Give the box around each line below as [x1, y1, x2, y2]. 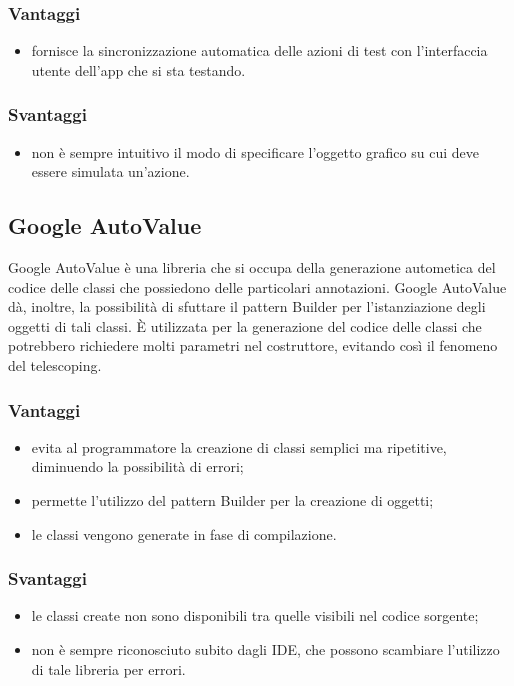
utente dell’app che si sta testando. [31, 59, 246, 80]
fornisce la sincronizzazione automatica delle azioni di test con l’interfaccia [31, 40, 488, 61]
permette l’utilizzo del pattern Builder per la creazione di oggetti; [31, 489, 434, 510]
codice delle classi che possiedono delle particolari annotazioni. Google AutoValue [8, 276, 507, 297]
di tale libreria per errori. [31, 658, 186, 679]
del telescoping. [8, 354, 102, 375]
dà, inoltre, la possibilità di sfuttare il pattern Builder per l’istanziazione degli [8, 296, 486, 317]
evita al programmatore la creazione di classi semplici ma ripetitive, [31, 436, 447, 457]
